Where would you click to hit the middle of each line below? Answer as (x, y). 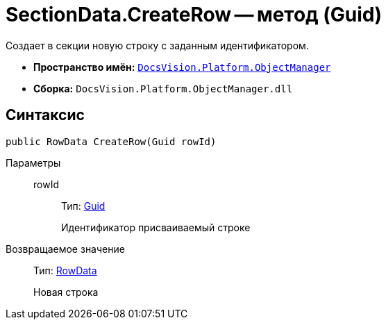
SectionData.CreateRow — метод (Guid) (194, 15)
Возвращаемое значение (65, 249)
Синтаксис (45, 115)
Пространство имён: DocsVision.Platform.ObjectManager (182, 67)
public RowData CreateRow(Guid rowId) (111, 141)
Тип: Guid (83, 206)
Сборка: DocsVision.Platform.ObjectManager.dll (163, 88)
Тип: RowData (65, 270)
